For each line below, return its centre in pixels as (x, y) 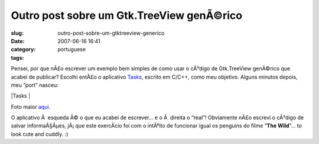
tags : (17, 58)
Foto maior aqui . (31, 107)
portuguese (71, 50)
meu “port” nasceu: (35, 85)
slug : (17, 33)
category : (23, 50)
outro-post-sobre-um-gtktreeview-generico (111, 33)
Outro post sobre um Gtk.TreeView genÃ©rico (126, 15)
